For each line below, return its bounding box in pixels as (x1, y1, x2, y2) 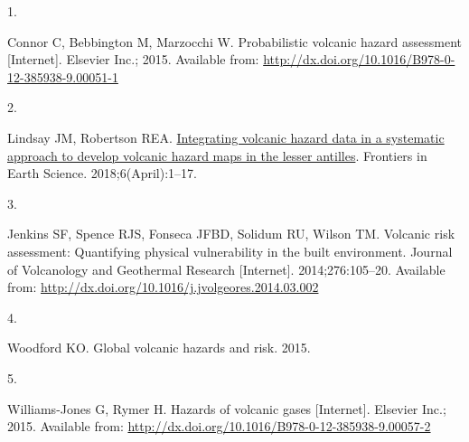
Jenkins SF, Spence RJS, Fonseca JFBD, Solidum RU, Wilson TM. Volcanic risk (7, 224, 455, 243)
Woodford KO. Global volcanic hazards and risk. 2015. (7, 338, 311, 357)
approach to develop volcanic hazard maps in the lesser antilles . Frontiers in (7, 146, 427, 165)
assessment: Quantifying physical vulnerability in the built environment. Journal (7, 241, 453, 260)
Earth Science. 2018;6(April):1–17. (7, 164, 197, 183)
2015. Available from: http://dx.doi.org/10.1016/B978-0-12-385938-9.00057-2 (7, 417, 431, 436)
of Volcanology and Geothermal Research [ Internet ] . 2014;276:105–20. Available (7, 259, 446, 278)
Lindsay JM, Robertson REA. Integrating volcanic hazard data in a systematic (7, 127, 445, 146)
